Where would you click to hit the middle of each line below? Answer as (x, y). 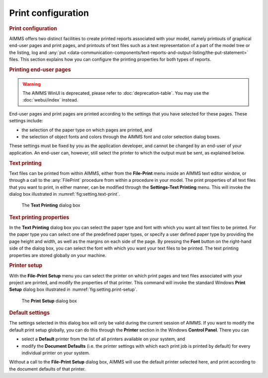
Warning (32, 84)
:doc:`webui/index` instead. (50, 100)
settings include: (26, 121)
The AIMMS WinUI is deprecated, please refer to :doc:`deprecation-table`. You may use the (116, 93)
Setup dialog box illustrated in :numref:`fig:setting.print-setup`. (73, 289)
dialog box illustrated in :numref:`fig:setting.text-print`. (65, 194)
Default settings (30, 313)
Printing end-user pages (40, 69)
